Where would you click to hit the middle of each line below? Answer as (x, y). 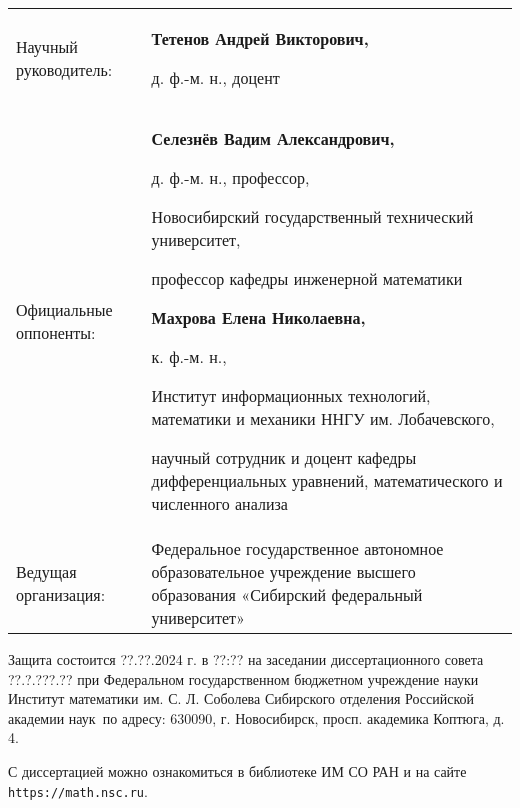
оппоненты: (56, 332)
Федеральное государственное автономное (297, 548)
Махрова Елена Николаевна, (258, 317)
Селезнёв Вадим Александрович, (273, 138)
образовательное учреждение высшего (283, 571)
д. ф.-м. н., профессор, (230, 177)
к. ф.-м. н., (189, 356)
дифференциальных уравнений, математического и (327, 480)
